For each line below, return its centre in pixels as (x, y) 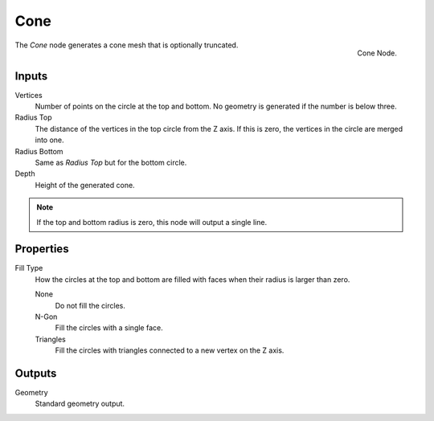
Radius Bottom (39, 151)
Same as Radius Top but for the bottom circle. (111, 162)
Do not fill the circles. (90, 305)
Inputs (31, 76)
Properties (42, 249)
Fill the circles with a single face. (109, 328)
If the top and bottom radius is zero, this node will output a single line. (152, 222)
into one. (49, 140)
